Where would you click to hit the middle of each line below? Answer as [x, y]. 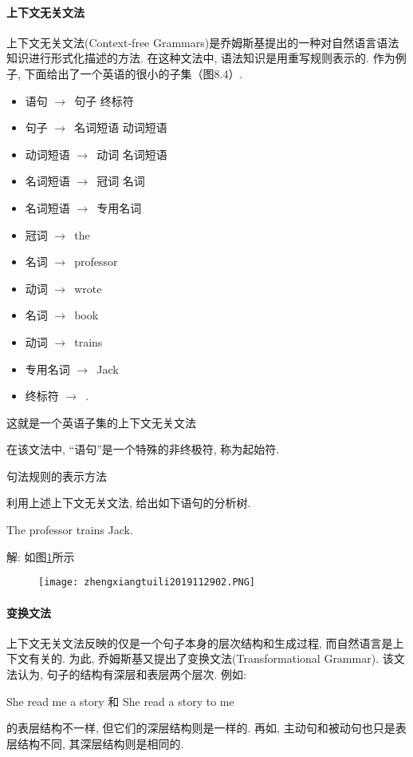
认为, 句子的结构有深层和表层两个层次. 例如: [132, 674]
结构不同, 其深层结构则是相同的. [100, 743]
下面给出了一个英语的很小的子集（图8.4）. [134, 73]
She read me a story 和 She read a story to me [120, 701]
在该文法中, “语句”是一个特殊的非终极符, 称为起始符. [143, 449]
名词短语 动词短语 [121, 127]
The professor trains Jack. [70, 530]
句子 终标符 [104, 100]
